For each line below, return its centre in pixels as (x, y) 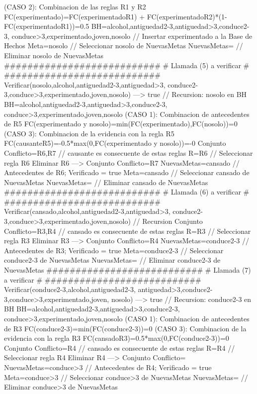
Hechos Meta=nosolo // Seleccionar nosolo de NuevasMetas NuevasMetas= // (124, 46)
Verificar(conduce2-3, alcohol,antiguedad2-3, (70, 289)
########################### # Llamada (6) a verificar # (127, 192)
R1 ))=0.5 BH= (84, 26)
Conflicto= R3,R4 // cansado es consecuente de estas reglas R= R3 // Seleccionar (128, 231)
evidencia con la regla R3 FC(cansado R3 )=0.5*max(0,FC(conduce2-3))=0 (117, 338)
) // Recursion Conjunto (165, 221)
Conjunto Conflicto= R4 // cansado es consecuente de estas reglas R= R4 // (120, 347)
